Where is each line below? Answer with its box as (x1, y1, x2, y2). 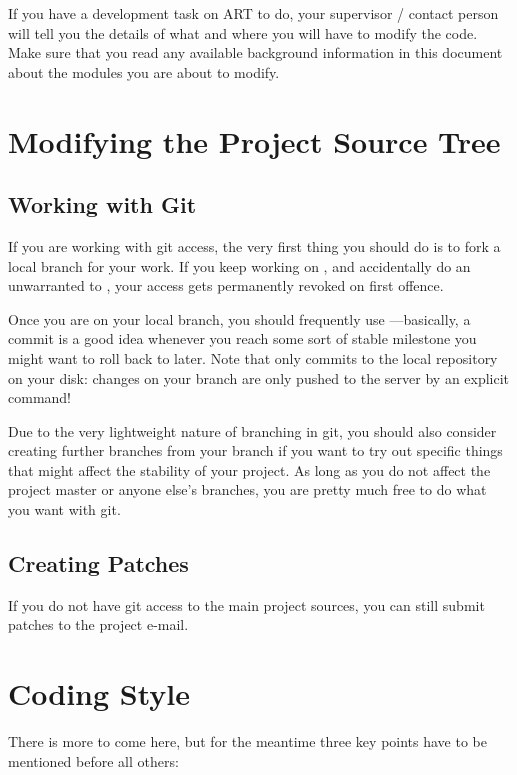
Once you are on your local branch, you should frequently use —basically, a (8, 308, 471, 329)
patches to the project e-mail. (8, 614, 189, 635)
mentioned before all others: (8, 750, 179, 771)
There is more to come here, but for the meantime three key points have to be (8, 731, 487, 752)
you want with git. (8, 499, 121, 520)
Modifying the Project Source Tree (8, 120, 501, 161)
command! (8, 387, 71, 408)
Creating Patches (8, 548, 189, 579)
